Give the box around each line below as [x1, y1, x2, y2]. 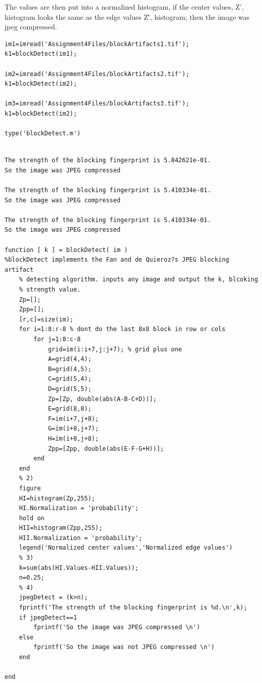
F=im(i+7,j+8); [48, 415, 99, 422]
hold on [19, 514, 45, 522]
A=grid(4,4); [48, 355, 92, 363]
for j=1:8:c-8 [33, 336, 81, 343]
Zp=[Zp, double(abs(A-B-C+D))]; [48, 395, 157, 403]
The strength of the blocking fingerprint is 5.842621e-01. [5, 157, 211, 164]
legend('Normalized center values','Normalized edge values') [19, 544, 233, 552]
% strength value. [19, 286, 81, 294]
